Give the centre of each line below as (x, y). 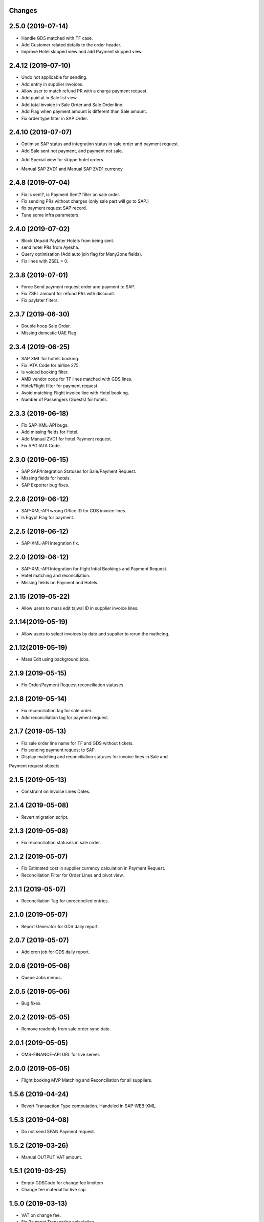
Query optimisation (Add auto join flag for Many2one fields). (82, 254)
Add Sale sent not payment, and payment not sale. (72, 151)
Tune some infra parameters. (51, 215)
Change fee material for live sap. (54, 1189)
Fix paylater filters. (40, 300)
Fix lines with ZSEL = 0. (45, 261)
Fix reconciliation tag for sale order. (57, 711)
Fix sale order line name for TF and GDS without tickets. (77, 743)
